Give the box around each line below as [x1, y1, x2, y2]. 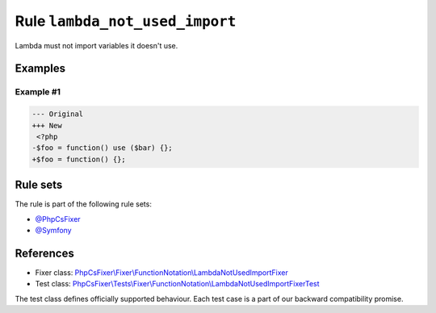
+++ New [31, 121, 62, 130]
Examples [15, 61, 66, 76]
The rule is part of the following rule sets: [15, 199, 153, 209]
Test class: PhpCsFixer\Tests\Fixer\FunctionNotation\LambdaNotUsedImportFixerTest [35, 279, 320, 289]
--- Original [31, 110, 84, 119]
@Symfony [35, 225, 72, 235]
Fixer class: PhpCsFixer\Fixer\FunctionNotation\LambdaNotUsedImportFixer [35, 267, 288, 278]
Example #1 [15, 86, 61, 98]
